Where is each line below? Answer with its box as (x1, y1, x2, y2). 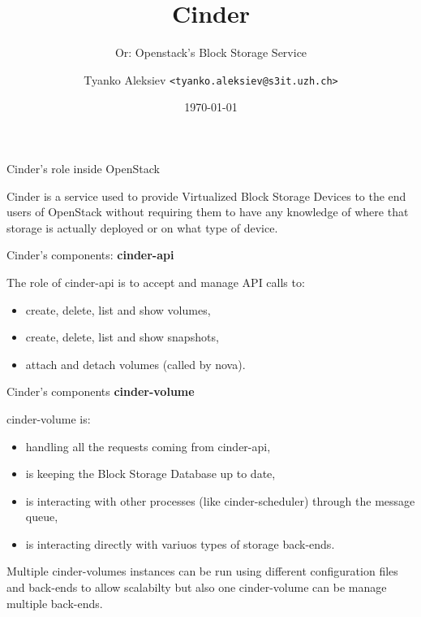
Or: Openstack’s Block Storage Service (114, 44, 307, 61)
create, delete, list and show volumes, (25, 301, 211, 318)
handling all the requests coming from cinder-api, (25, 437, 271, 454)
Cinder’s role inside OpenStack (6, 159, 160, 176)
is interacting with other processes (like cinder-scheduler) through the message (25, 492, 415, 509)
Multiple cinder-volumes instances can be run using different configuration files (6, 563, 398, 580)
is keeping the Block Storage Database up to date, (25, 465, 276, 482)
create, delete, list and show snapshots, (25, 328, 219, 345)
